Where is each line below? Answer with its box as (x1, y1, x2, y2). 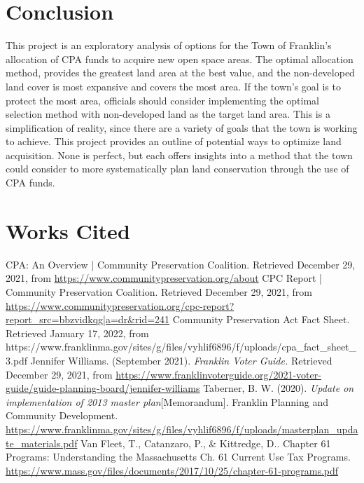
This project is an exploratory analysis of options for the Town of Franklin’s (6, 38, 332, 53)
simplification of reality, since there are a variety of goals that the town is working (6, 120, 358, 135)
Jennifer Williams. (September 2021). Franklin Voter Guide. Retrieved (30, 353, 332, 367)
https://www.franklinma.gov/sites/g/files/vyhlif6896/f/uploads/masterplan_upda (6, 421, 358, 436)
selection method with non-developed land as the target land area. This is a (6, 107, 330, 121)
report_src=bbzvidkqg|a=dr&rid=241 (6, 312, 170, 327)
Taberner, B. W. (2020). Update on (203, 381, 354, 395)
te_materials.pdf (6, 435, 78, 450)
